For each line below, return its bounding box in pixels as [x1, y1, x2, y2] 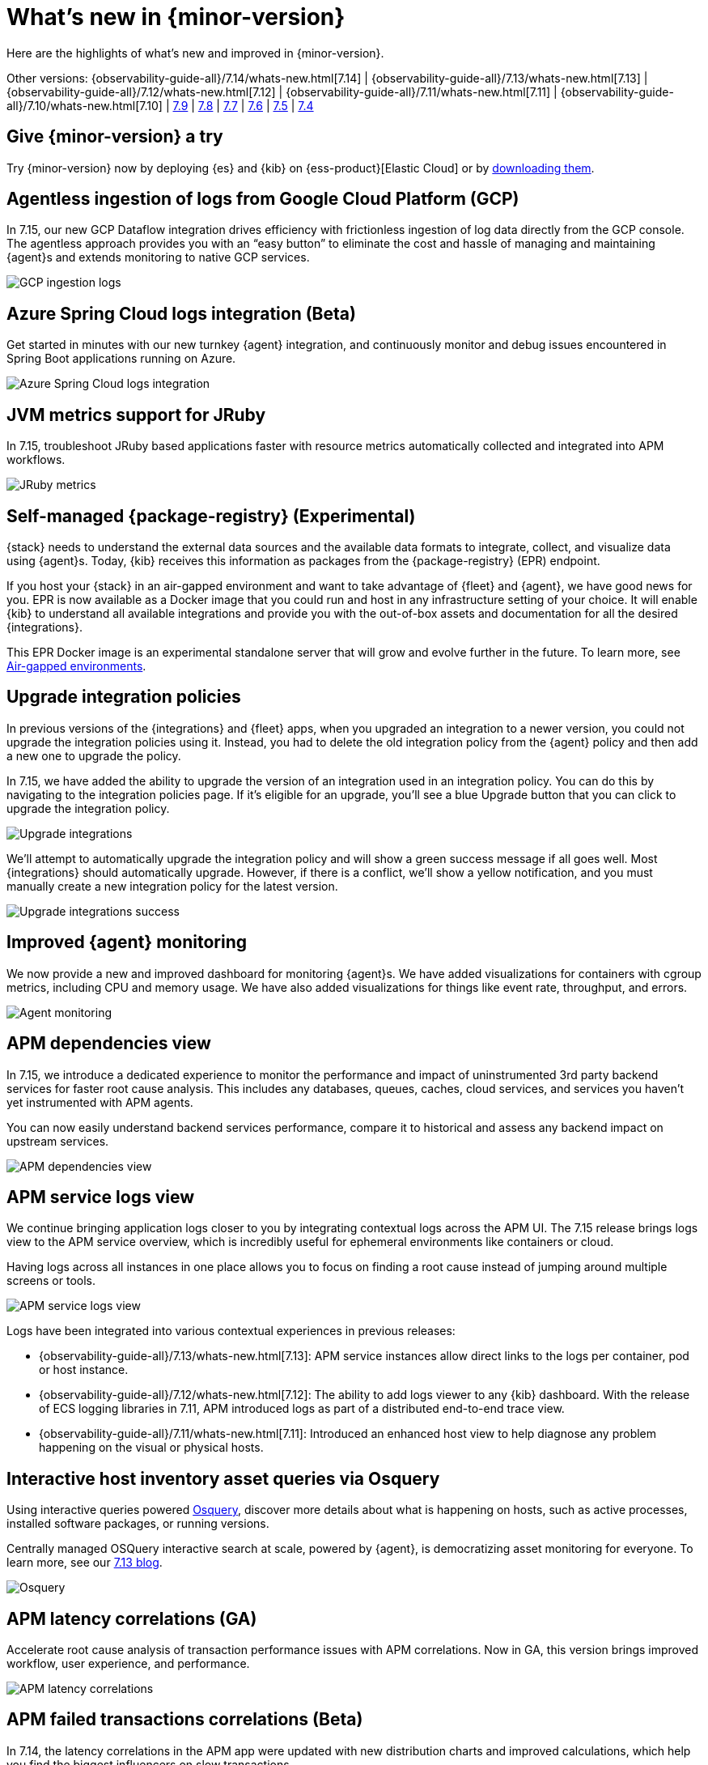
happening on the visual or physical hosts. [39, 1440, 264, 1455]
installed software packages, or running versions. [6, 1516, 269, 1531]
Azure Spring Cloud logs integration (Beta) [6, 303, 356, 324]
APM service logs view [6, 1186, 195, 1207]
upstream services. [6, 1133, 109, 1148]
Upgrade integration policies [6, 687, 241, 708]
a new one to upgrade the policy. [6, 748, 181, 763]
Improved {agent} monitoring [6, 932, 248, 953]
